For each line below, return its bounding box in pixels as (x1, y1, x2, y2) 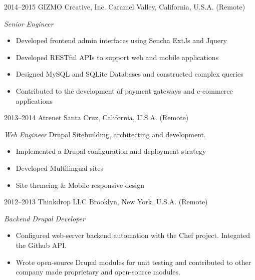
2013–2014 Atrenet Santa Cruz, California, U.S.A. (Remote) (4, 112, 189, 123)
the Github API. (16, 239, 67, 250)
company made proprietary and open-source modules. (16, 266, 180, 277)
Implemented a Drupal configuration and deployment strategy (16, 146, 206, 156)
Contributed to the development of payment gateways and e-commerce (16, 85, 233, 96)
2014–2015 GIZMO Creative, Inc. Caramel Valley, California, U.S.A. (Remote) (4, 2, 245, 12)
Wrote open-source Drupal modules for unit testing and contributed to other (16, 256, 251, 267)
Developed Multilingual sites (16, 162, 103, 173)
